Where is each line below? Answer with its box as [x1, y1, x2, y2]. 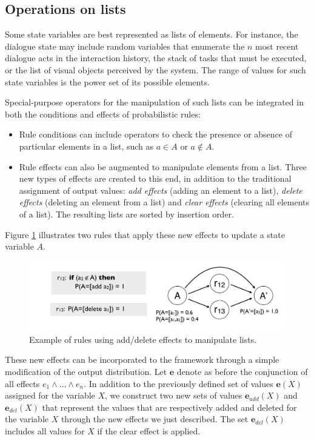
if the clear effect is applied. [97, 424, 201, 437]
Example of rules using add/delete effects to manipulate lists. [29, 333, 257, 345]
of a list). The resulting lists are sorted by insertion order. [19, 207, 234, 220]
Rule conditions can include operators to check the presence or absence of [19, 128, 292, 141]
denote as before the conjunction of [176, 365, 308, 377]
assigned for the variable [5, 389, 95, 402]
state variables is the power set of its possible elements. [5, 75, 210, 88]
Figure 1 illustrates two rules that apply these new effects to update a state [5, 228, 285, 240]
